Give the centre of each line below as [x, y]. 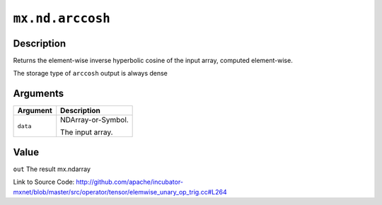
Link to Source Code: [44, 182]
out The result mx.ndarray [52, 169]
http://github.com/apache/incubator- [130, 182]
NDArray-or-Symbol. [94, 120]
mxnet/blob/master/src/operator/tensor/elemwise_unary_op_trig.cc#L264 [120, 192]
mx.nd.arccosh [62, 18]
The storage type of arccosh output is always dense [90, 74]
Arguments [39, 94]
